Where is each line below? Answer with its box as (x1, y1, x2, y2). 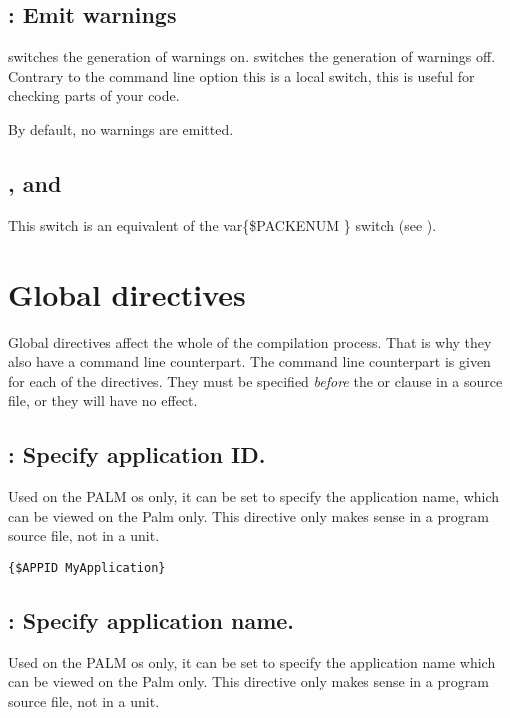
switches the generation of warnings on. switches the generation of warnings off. (8, 46, 496, 67)
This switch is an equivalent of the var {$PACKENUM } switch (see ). (8, 214, 437, 235)
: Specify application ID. (8, 439, 266, 470)
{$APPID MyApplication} (8, 560, 166, 575)
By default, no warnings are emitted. (8, 118, 234, 139)
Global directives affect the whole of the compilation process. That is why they (8, 331, 492, 352)
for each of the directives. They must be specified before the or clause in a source (8, 370, 503, 391)
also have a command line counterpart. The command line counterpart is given (8, 351, 491, 372)
